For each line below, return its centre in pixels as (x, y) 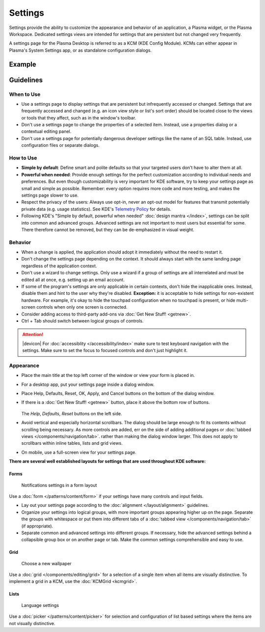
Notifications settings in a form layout (59, 485)
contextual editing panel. (46, 131)
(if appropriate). (37, 526)
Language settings (40, 605)
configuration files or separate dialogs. (61, 145)
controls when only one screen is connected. (82, 307)
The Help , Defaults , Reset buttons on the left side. (72, 413)
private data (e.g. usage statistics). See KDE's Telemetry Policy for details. (96, 209)
